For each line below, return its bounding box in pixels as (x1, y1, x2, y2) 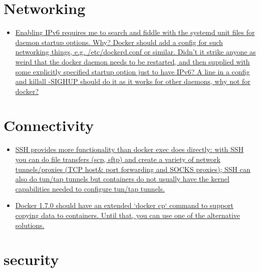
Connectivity (4, 115, 94, 135)
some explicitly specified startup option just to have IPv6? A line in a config (15, 66, 250, 76)
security (4, 249, 59, 269)
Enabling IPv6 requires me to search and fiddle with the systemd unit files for (15, 27, 255, 37)
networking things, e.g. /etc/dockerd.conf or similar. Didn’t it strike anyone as (15, 46, 256, 57)
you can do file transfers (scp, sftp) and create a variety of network (15, 154, 221, 164)
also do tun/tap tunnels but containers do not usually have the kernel (15, 173, 229, 184)
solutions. (15, 219, 45, 230)
